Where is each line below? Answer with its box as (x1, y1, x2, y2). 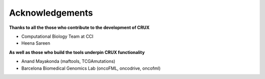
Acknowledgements (9, 7, 93, 18)
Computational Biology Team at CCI (21, 33, 94, 39)
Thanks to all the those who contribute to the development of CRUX (9, 25, 150, 30)
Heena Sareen (21, 40, 51, 46)
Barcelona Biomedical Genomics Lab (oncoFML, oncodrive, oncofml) (21, 65, 161, 71)
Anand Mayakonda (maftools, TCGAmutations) (21, 58, 115, 64)
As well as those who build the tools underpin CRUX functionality (9, 49, 145, 55)
